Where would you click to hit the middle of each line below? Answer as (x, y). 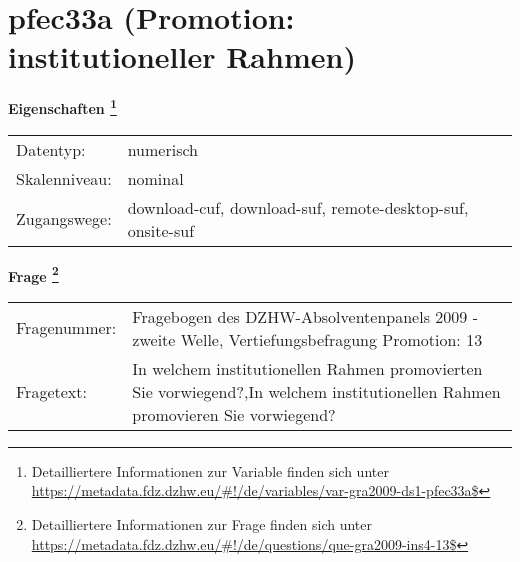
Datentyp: (51, 149)
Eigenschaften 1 (62, 106)
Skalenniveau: (64, 178)
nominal (155, 178)
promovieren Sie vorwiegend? (234, 414)
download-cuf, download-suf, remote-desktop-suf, (298, 207)
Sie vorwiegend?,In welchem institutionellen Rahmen (316, 391)
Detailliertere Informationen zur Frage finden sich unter (202, 524)
